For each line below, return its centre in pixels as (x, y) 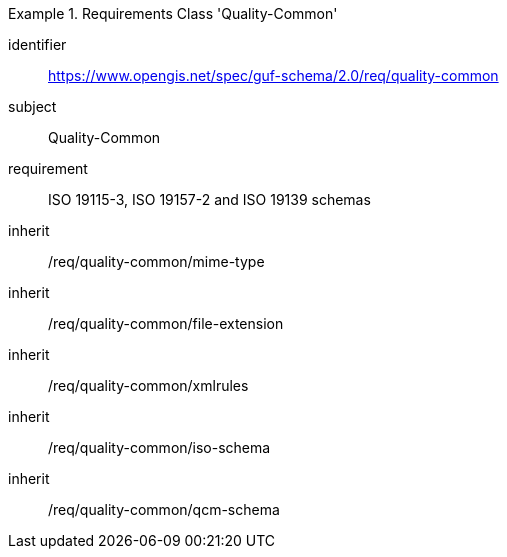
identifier (37, 44)
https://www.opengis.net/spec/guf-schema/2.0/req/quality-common (273, 75)
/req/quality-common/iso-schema (159, 447)
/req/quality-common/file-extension (166, 323)
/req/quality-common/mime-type (156, 261)
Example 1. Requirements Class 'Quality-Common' (173, 13)
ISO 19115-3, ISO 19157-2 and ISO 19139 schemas (209, 199)
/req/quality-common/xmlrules (148, 385)
